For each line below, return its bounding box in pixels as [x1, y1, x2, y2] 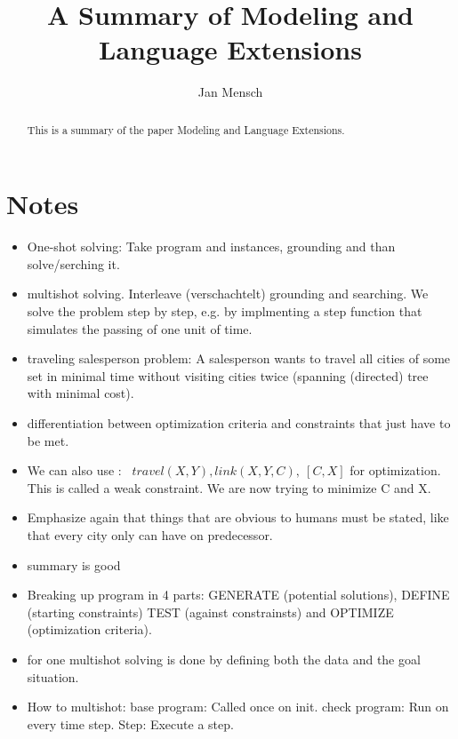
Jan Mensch [197, 83, 263, 101]
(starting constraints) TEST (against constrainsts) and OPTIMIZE [27, 602, 394, 621]
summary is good [27, 555, 121, 574]
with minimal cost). [27, 384, 134, 402]
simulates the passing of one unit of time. [27, 319, 253, 338]
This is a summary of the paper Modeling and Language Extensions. [27, 122, 345, 137]
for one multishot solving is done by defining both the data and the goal [27, 649, 421, 668]
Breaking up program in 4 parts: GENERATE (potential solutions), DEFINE [27, 585, 450, 604]
